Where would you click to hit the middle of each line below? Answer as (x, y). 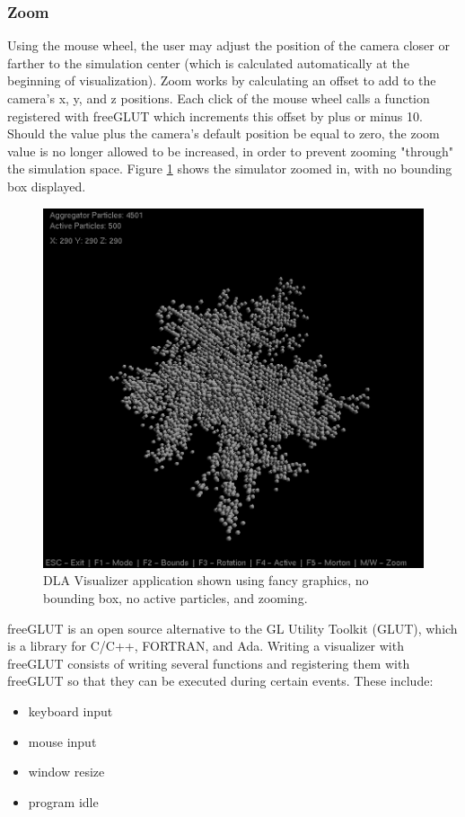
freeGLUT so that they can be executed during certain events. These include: (220, 681)
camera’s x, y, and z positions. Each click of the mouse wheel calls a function (219, 98)
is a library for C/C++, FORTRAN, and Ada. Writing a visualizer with (206, 646)
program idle (63, 801)
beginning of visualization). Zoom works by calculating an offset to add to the (222, 80)
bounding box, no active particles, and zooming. (175, 597)
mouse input (62, 741)
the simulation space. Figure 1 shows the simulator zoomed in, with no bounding (230, 169)
